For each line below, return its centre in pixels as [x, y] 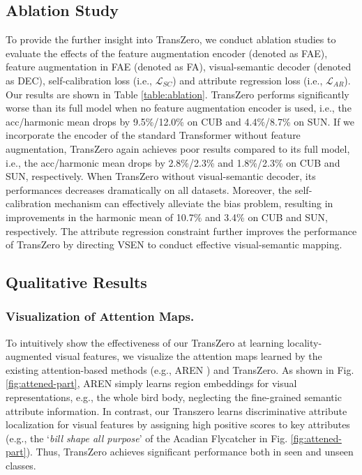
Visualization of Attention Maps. [100, 316]
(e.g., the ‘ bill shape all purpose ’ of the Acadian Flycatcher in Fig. [147, 438]
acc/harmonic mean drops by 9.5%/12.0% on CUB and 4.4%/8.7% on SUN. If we [180, 121]
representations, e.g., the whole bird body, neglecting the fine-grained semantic [174, 397]
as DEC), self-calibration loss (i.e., [79, 80]
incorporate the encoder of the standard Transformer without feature [153, 135]
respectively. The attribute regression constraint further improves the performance [181, 231]
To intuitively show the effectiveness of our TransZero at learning [145, 342]
